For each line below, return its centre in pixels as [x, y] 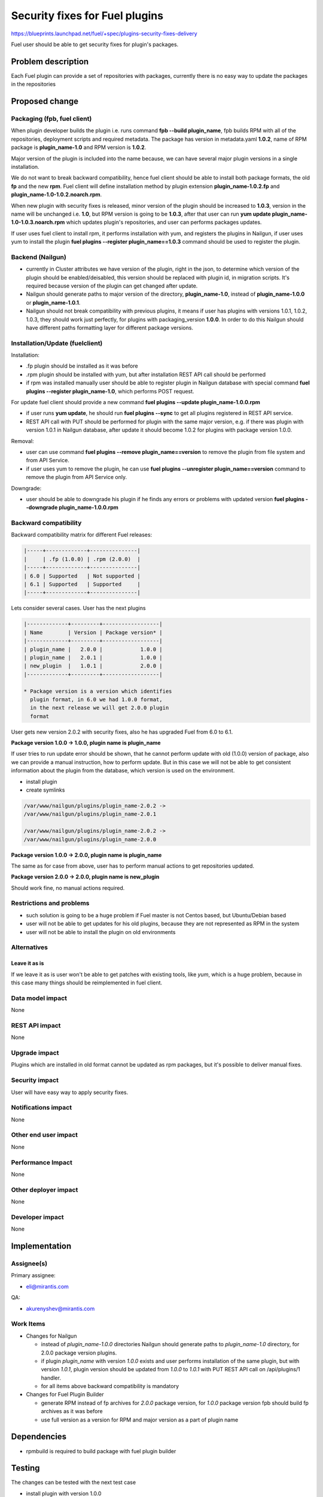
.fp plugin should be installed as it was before [82, 366]
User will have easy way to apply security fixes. [70, 1092]
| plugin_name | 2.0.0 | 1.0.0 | [93, 649]
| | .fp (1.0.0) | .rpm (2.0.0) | [82, 559]
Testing [25, 1468]
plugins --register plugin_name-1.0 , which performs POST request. [110, 391]
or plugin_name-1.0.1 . [53, 302]
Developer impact [37, 1217]
